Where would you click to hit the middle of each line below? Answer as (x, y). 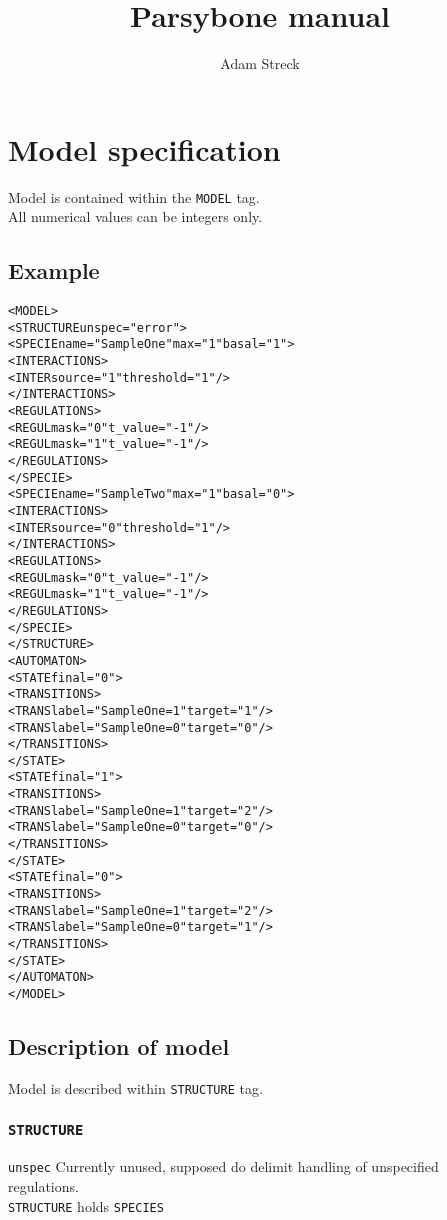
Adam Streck (260, 63)
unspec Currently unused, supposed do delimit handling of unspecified (223, 1166)
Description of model (119, 1046)
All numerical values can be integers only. (135, 216)
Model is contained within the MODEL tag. (134, 196)
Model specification (144, 148)
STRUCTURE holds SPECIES (86, 1205)
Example (54, 270)
